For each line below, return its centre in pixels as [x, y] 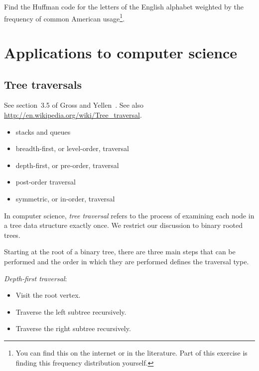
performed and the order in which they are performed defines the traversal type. [127, 261]
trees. [12, 235]
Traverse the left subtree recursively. [71, 311]
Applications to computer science [121, 53]
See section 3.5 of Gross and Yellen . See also [74, 105]
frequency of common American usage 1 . [65, 17]
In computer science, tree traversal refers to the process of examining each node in [129, 215]
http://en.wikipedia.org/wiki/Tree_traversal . [73, 115]
